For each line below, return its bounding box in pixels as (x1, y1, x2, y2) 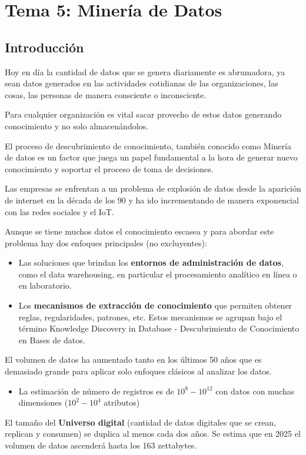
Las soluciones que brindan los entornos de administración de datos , (18, 256, 284, 269)
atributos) (104, 396, 140, 409)
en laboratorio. (18, 279, 72, 292)
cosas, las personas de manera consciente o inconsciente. (5, 88, 207, 101)
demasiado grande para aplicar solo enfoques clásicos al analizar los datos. (5, 365, 272, 377)
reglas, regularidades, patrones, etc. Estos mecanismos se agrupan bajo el (18, 310, 282, 323)
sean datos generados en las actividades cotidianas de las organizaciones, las (5, 77, 278, 89)
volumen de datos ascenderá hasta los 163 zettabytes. (5, 439, 197, 451)
